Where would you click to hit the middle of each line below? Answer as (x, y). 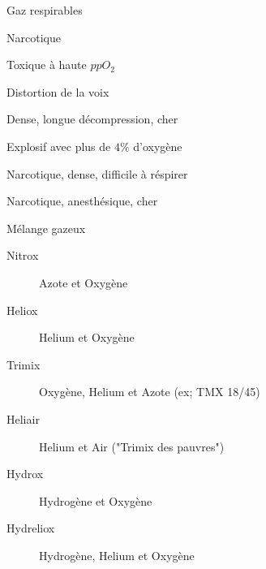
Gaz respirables (45, 10)
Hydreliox (31, 528)
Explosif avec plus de (59, 146)
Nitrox (23, 255)
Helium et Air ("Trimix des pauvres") (132, 446)
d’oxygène (158, 146)
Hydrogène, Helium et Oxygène (117, 555)
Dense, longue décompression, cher (92, 119)
